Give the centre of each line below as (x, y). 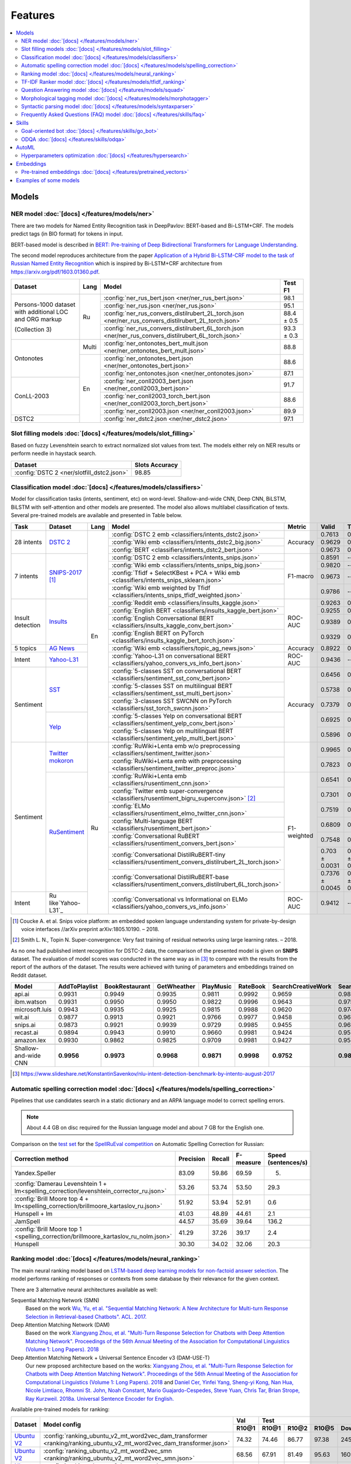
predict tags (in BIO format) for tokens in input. (67, 234)
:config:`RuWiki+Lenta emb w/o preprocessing (176, 745)
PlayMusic (217, 987)
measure (249, 1162)
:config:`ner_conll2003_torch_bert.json (157, 396)
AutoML (25, 148)
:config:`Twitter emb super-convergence (167, 791)
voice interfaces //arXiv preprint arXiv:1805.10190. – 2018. (90, 929)
